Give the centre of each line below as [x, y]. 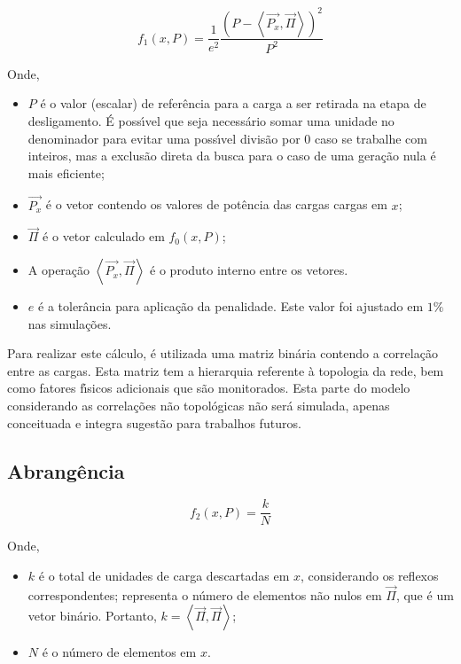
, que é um [425, 594]
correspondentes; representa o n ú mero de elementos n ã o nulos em [205, 594]
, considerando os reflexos [370, 576]
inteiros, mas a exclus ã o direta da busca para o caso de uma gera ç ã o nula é [232, 156]
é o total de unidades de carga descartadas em [164, 576]
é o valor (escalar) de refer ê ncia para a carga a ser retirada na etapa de [233, 103]
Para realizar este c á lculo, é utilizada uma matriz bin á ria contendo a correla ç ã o [223, 353]
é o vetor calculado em [104, 236]
